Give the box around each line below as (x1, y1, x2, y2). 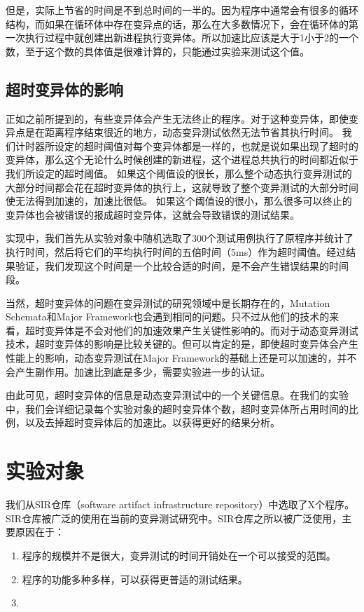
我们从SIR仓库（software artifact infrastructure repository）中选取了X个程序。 (6, 497, 355, 512)
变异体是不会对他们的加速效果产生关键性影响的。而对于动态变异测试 (44, 322, 358, 337)
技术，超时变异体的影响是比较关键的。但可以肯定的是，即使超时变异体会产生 (6, 336, 358, 351)
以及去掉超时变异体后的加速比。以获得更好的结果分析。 (24, 415, 280, 430)
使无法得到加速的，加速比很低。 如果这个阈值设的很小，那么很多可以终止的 (6, 193, 352, 208)
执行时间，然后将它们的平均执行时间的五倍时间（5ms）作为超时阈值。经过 (6, 244, 346, 259)
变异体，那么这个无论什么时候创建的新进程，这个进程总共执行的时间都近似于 (6, 152, 358, 167)
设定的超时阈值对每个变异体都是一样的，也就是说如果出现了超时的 (54, 138, 358, 153)
